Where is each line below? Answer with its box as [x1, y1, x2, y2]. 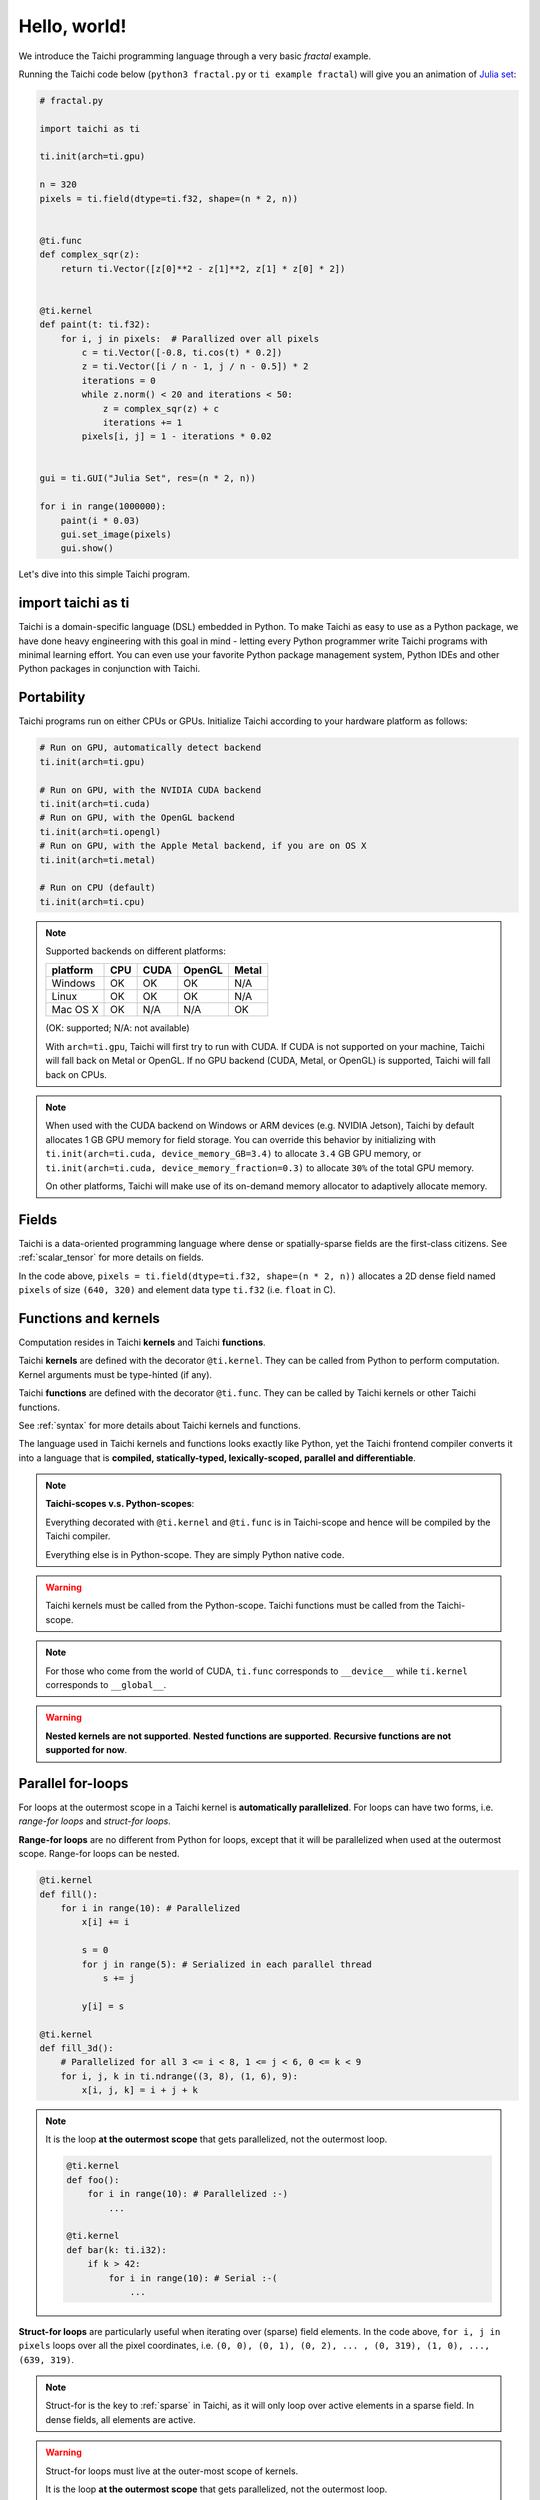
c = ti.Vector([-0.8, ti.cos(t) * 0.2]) [81, 346, 283, 358]
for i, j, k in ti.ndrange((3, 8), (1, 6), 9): [60, 2070, 299, 2082]
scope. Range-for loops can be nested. [18, 1848, 180, 1860]
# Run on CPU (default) [39, 882, 157, 894]
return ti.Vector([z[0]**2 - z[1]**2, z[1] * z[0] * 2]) [60, 263, 346, 274]
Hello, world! [18, 15, 127, 37]
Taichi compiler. [45, 1530, 111, 1542]
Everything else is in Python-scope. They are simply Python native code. [45, 1548, 345, 1560]
